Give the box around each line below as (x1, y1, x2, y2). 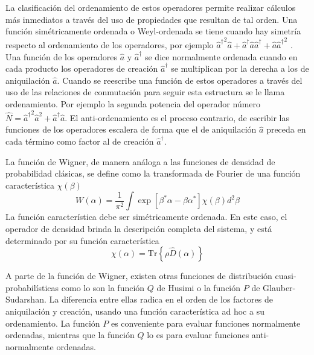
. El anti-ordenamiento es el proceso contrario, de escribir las (65, 111, 290, 124)
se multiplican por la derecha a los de (171, 62, 309, 75)
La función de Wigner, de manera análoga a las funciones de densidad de (5, 155, 275, 168)
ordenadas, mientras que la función (5, 328, 135, 341)
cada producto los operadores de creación (5, 62, 158, 75)
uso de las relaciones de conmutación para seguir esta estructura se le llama (5, 86, 285, 98)
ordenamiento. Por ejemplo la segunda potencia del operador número (5, 97, 261, 110)
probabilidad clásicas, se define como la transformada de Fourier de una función (5, 167, 301, 180)
